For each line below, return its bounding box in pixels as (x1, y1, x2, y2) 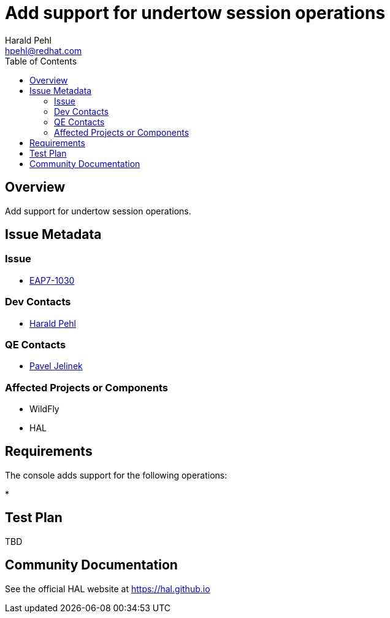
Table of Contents (5, 55, 77, 66)
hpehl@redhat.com (5, 45, 82, 56)
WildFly (29, 404, 59, 415)
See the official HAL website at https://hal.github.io (5, 583, 210, 594)
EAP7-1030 (29, 275, 75, 286)
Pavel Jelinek (29, 361, 83, 372)
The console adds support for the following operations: (5, 469, 227, 480)
